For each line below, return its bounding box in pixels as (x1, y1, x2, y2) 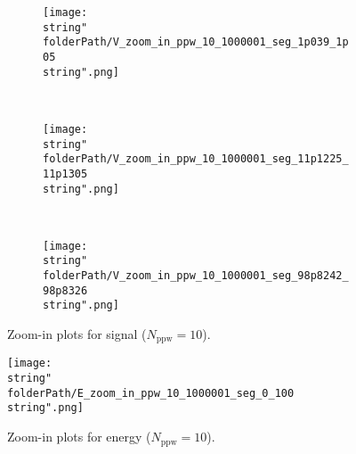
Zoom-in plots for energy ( (7, 427, 151, 446)
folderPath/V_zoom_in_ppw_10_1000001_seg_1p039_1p (43, 36, 349, 49)
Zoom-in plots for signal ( (7, 325, 147, 343)
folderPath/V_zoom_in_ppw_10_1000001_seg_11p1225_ (43, 153, 349, 166)
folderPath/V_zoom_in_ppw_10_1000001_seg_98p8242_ (43, 269, 349, 283)
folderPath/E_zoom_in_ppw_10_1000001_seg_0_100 (7, 386, 295, 400)
